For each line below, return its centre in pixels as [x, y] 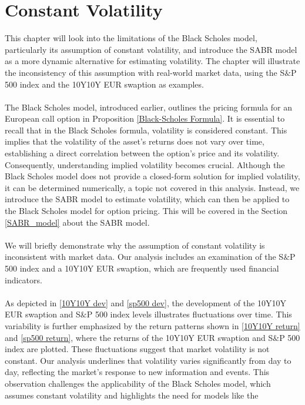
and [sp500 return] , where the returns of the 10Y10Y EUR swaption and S [139, 337]
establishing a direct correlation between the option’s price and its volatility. [142, 153]
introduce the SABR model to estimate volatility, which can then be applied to [147, 199]
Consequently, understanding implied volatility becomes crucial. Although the [145, 164]
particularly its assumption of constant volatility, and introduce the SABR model [151, 49]
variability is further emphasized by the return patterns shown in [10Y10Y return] [152, 325]
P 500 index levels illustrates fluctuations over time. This [189, 314]
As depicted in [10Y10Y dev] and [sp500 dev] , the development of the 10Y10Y [145, 302]
